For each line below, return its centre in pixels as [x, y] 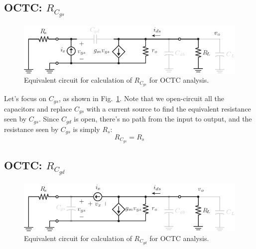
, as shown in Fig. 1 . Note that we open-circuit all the [141, 98]
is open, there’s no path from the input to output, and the [163, 119]
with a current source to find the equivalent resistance [169, 108]
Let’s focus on [25, 98]
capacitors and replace [38, 108]
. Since [49, 119]
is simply [86, 129]
